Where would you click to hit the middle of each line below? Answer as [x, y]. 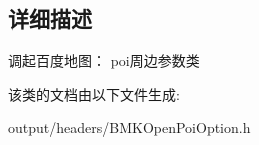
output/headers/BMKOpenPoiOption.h [129, 127]
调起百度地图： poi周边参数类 [104, 60]
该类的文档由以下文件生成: [94, 93]
